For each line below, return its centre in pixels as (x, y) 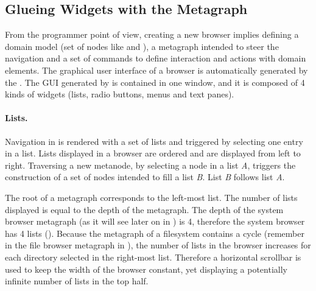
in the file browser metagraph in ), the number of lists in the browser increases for (158, 245)
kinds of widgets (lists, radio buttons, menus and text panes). (120, 94)
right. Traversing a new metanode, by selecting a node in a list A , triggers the (150, 165)
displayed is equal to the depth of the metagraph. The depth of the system (144, 209)
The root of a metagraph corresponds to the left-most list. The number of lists (151, 197)
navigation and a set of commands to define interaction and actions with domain (156, 58)
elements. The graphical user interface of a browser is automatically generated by (156, 70)
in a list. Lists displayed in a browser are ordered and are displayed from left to (153, 153)
